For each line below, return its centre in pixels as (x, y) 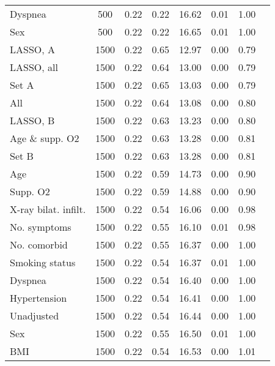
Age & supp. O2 (45, 138)
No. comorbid (39, 245)
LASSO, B (32, 120)
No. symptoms (41, 227)
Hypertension (38, 298)
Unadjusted (35, 316)
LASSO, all (34, 67)
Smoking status (43, 262)
